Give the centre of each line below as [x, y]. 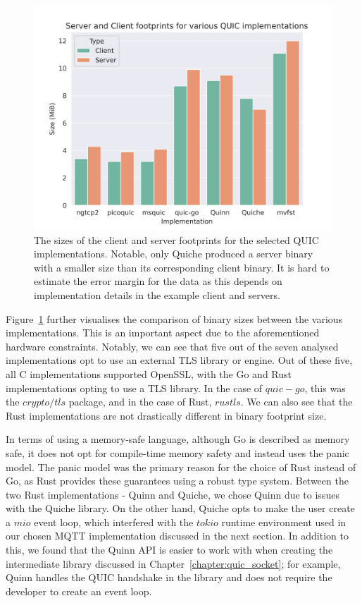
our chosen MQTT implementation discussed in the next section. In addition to [177, 536]
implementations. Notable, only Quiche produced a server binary [174, 254]
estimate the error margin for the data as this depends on [158, 281]
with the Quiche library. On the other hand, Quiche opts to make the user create [180, 508]
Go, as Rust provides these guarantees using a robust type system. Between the [177, 481]
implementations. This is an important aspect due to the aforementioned [163, 333]
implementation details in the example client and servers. [157, 294]
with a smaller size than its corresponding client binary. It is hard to [182, 267]
